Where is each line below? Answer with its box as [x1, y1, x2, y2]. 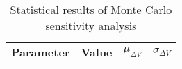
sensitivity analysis [45, 17, 137, 33]
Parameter [11, 44, 70, 60]
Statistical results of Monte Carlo [10, 1, 172, 17]
